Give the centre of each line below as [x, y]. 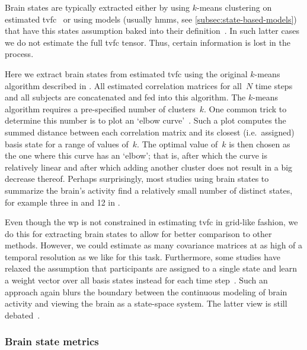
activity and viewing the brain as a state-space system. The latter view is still [146, 303]
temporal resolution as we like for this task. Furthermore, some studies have [143, 256]
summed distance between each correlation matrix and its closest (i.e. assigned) [150, 132]
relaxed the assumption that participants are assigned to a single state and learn [151, 268]
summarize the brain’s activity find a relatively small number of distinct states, [149, 190]
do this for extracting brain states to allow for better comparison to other [138, 233]
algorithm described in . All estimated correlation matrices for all [123, 85]
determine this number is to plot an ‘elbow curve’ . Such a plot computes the [145, 120]
